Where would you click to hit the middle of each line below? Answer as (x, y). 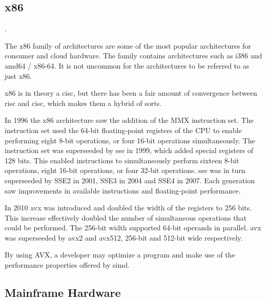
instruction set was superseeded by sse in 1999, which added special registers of (129, 150)
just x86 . (18, 76)
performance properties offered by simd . (67, 265)
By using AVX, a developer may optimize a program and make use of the (120, 255)
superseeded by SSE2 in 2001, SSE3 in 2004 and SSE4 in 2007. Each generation (130, 180)
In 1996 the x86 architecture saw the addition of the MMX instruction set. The (129, 120)
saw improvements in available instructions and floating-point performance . (123, 190)
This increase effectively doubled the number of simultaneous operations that (126, 217)
